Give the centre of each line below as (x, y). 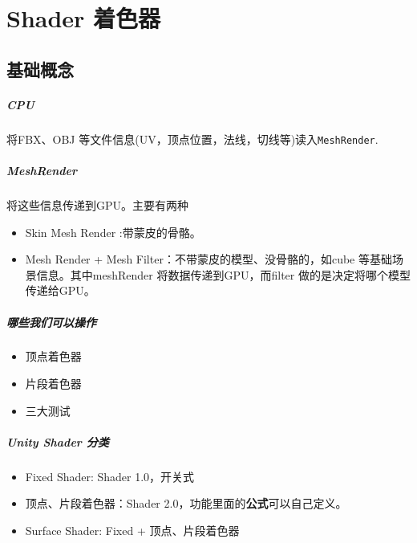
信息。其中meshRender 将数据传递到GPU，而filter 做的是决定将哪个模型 (223, 274)
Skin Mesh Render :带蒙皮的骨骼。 (113, 232)
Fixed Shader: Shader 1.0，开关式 (110, 476)
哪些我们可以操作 (51, 322)
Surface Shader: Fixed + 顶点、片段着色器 (132, 530)
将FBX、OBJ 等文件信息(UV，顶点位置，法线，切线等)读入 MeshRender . (192, 139)
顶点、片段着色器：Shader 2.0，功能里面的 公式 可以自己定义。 (186, 503)
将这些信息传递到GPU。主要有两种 (98, 204)
